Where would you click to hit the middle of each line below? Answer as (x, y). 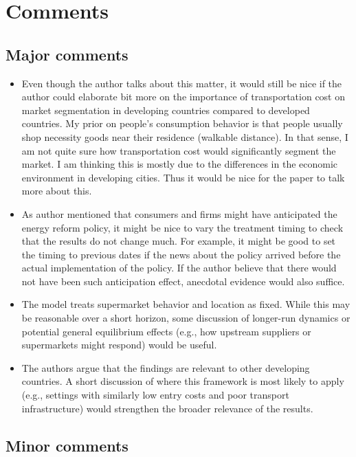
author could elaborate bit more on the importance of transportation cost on (183, 97)
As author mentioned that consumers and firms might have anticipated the (179, 213)
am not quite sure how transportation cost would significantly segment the (179, 150)
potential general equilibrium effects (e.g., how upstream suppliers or (166, 331)
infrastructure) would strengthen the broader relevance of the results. (167, 408)
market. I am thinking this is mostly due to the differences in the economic (180, 164)
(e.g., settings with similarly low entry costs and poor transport (155, 395)
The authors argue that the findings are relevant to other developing (166, 367)
